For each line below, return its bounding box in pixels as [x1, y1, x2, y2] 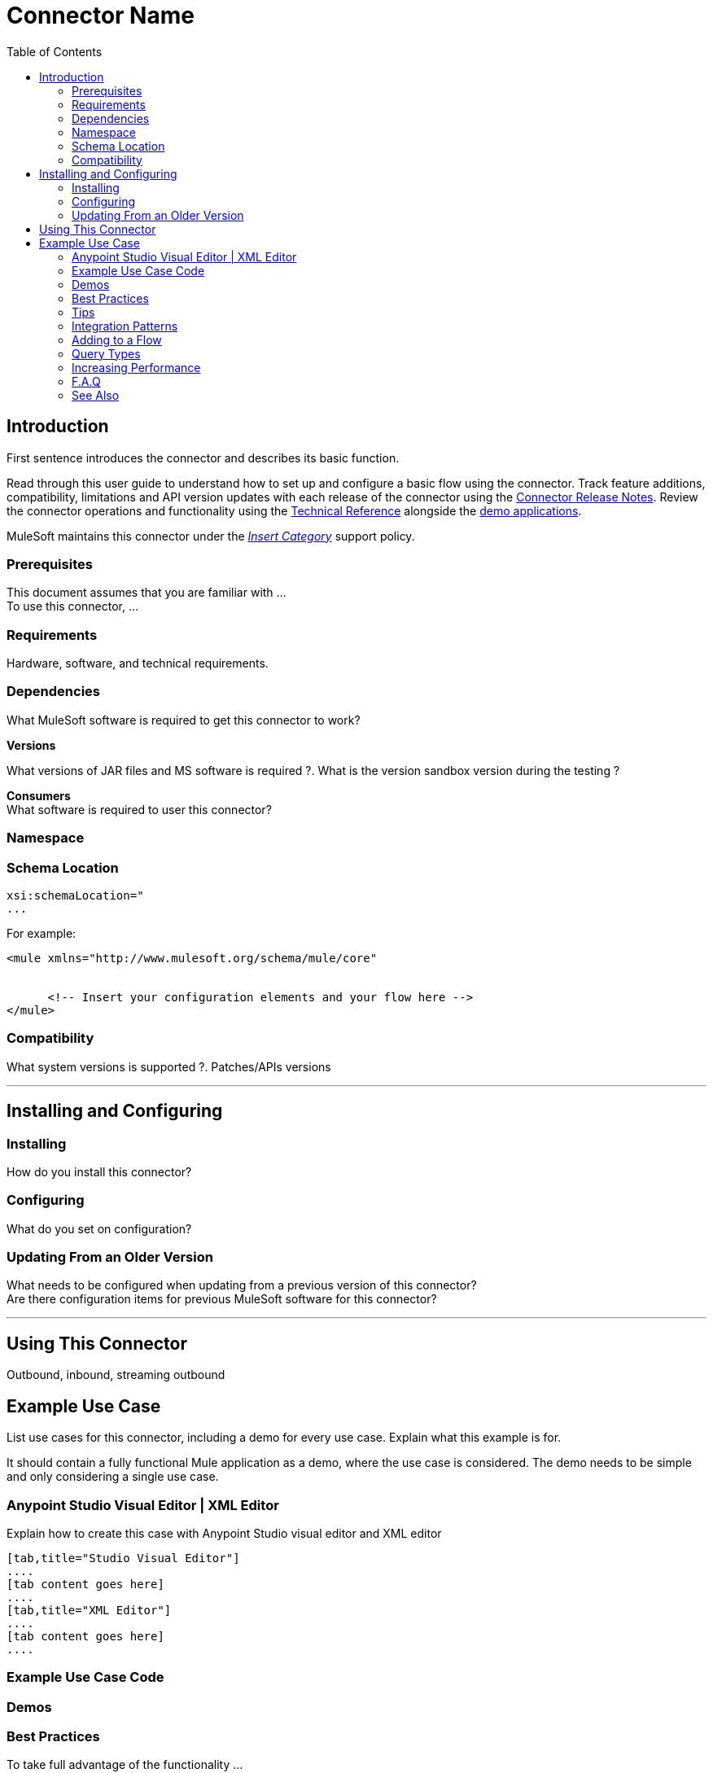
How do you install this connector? [7, 1164, 192, 1179]
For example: [7, 926, 77, 940]
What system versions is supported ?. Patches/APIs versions [7, 1059, 331, 1074]
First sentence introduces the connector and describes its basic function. [7, 450, 400, 465]
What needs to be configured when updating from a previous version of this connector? [7, 1278, 477, 1293]
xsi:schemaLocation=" [7, 888, 144, 902]
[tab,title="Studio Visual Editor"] [7, 1551, 240, 1565]
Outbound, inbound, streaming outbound [7, 1368, 225, 1382]
